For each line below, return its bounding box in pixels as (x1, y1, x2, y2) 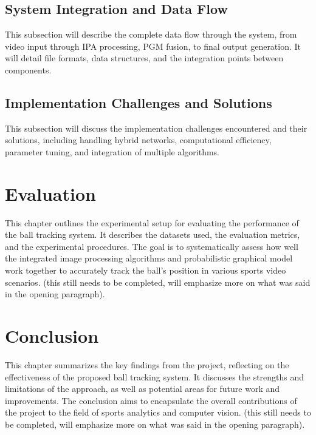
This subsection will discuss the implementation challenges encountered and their (5, 121, 307, 134)
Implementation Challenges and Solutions (5, 93, 272, 112)
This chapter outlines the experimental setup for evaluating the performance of (5, 216, 299, 229)
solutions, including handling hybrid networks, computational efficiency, (5, 133, 272, 146)
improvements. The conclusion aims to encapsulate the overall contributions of (5, 394, 297, 406)
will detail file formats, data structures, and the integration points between (5, 52, 284, 64)
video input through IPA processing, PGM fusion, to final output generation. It (5, 39, 301, 52)
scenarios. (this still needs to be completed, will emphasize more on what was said (5, 275, 311, 288)
